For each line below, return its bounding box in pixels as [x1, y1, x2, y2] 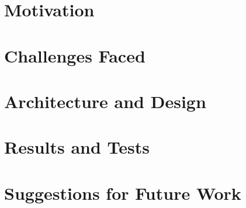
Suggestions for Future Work [4, 181, 241, 204]
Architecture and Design [4, 89, 206, 113]
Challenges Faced [4, 43, 145, 67]
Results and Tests [4, 135, 150, 159]
